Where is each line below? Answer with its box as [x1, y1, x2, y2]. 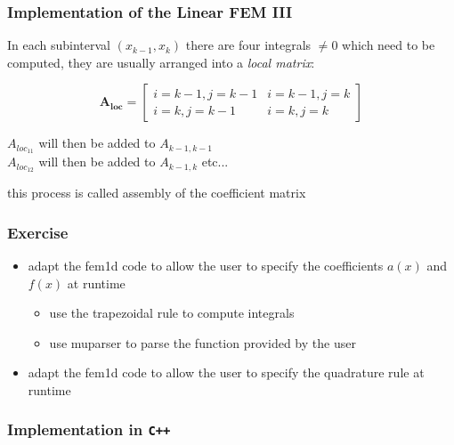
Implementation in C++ [7, 418, 171, 441]
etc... [201, 152, 229, 171]
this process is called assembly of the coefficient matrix [7, 183, 306, 202]
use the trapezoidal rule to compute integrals [49, 303, 295, 322]
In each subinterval [7, 36, 111, 54]
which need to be [342, 36, 435, 54]
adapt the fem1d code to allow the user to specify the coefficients [28, 255, 384, 274]
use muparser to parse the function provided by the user [49, 333, 356, 352]
